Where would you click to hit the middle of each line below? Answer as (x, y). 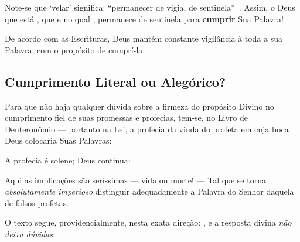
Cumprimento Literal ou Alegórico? (115, 81)
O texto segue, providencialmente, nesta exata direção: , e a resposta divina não (148, 222)
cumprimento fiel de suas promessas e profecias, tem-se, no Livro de (126, 117)
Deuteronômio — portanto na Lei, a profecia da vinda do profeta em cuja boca (147, 129)
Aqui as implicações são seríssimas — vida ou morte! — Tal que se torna (135, 180)
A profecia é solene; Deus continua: (68, 160)
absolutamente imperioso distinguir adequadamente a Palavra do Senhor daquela (149, 191)
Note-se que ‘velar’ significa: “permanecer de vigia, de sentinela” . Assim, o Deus (150, 7)
